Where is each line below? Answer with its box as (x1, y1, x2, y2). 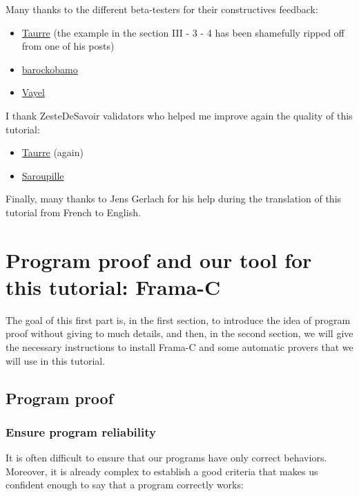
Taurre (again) (21, 145, 84, 160)
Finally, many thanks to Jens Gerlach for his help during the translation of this (6, 191, 342, 206)
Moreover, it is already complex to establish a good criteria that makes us (6, 464, 318, 478)
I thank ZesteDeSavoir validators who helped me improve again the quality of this (6, 108, 353, 122)
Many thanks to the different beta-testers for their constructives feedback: (6, 2, 318, 16)
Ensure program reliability (6, 423, 156, 440)
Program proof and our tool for (6, 245, 312, 274)
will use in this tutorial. (6, 353, 106, 368)
